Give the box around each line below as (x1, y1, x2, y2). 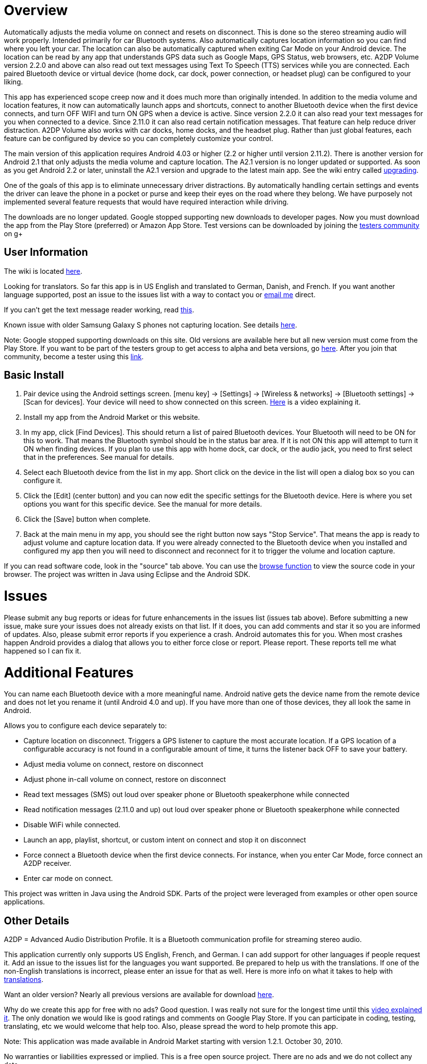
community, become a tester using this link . (4, 352, 144, 361)
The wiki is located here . (4, 266, 82, 275)
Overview (4, 2, 68, 19)
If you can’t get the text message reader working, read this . (4, 305, 194, 314)
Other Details (4, 914, 69, 927)
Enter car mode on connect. (23, 874, 113, 883)
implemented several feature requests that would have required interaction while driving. (4, 197, 289, 206)
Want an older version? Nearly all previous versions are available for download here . (4, 990, 274, 999)
